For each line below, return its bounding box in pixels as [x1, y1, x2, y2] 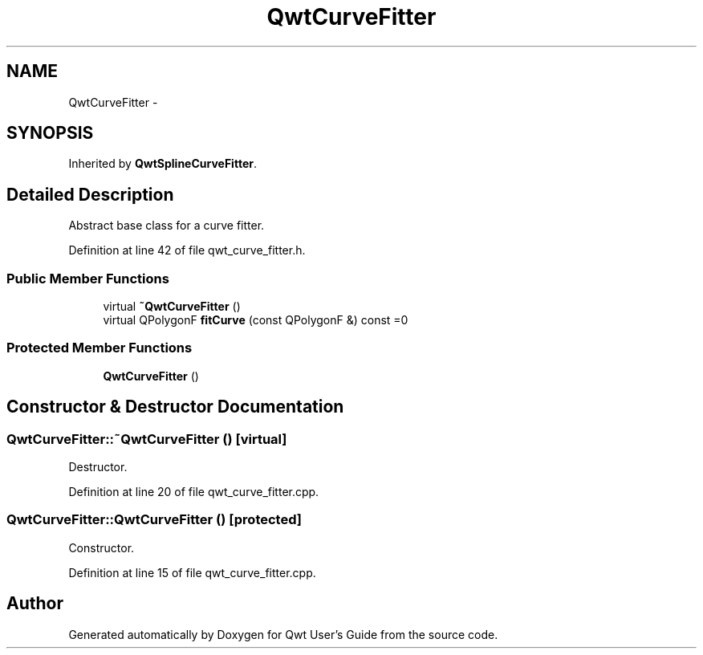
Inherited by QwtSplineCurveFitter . [68, 157, 257, 171]
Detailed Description [6, 184, 174, 205]
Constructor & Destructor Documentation [6, 397, 344, 417]
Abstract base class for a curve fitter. [68, 218, 265, 233]
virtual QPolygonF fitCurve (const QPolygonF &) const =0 [103, 313, 408, 327]
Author [6, 593, 63, 614]
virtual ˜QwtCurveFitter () [103, 299, 241, 314]
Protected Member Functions [6, 340, 193, 356]
